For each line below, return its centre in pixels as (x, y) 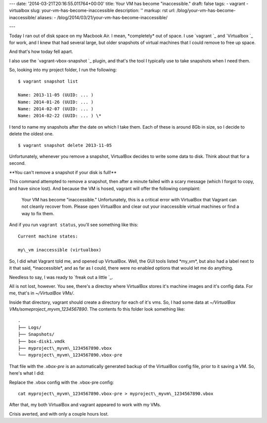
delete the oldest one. (31, 134)
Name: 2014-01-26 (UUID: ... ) (56, 102)
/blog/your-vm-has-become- (206, 10)
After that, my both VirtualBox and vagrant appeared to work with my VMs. (85, 405)
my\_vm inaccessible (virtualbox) (60, 250)
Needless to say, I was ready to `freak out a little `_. (61, 277)
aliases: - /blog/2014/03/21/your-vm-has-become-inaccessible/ (102, 17)
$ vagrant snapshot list (48, 81)
